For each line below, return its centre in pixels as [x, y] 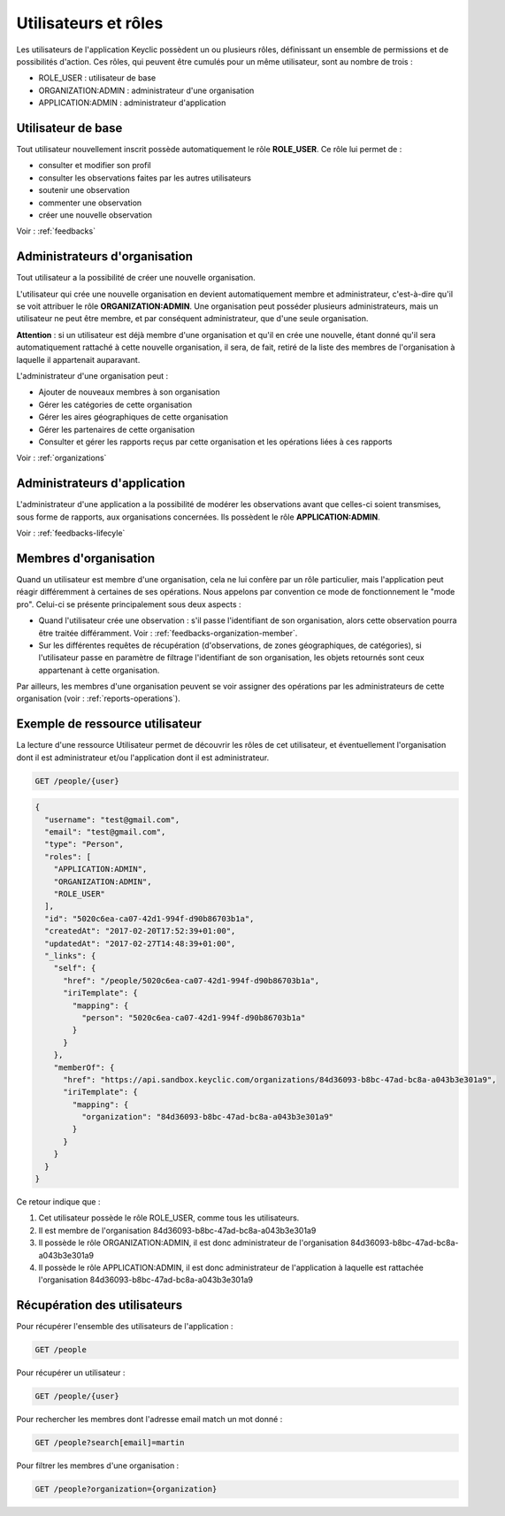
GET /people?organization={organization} [126, 1489]
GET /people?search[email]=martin [110, 1443]
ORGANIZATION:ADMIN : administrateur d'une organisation [146, 90]
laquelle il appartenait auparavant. [78, 359]
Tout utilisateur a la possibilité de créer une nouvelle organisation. [136, 278]
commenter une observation [90, 203]
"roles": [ [68, 857]
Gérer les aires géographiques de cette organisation [134, 417]
